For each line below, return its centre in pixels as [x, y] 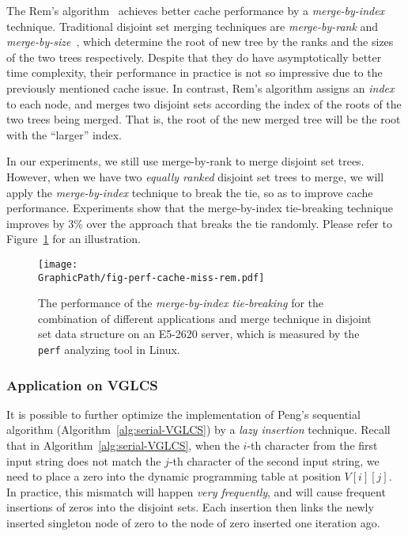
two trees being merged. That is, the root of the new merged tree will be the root [204, 119]
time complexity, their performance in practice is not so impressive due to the [195, 72]
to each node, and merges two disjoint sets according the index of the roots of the [204, 103]
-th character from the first [312, 445]
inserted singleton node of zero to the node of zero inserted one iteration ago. [193, 523]
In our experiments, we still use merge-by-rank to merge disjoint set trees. [185, 161]
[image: [58, 264]
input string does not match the [84, 460]
